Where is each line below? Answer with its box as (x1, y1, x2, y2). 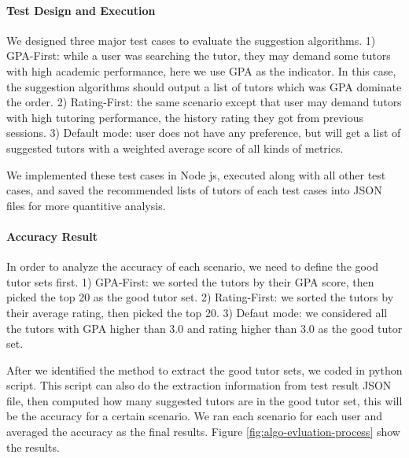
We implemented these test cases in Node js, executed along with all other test (6, 166, 386, 183)
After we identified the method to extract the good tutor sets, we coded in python (6, 361, 403, 378)
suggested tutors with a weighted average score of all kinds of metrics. (6, 139, 344, 156)
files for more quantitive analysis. (6, 197, 166, 213)
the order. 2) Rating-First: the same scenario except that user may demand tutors (6, 94, 402, 110)
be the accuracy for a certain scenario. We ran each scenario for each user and (6, 408, 383, 424)
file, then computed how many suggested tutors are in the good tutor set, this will (6, 392, 403, 408)
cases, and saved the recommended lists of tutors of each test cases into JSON (6, 182, 382, 198)
